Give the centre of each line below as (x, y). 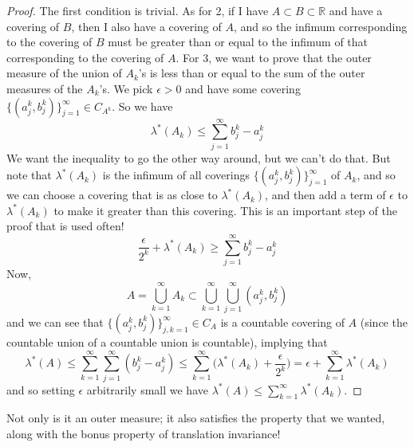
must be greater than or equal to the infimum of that (238, 42)
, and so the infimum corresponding (320, 26)
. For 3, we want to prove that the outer (274, 57)
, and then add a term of (325, 195)
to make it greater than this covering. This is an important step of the (225, 210)
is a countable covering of (282, 322)
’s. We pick (126, 88)
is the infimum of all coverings (176, 175)
